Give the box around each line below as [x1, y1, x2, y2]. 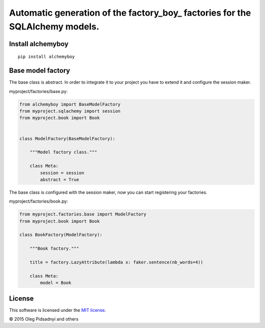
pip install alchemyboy [18, 54, 75, 60]
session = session [40, 170, 84, 176]
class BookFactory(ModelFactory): [19, 232, 103, 237]
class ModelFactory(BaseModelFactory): [19, 136, 115, 141]
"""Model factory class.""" [29, 149, 98, 155]
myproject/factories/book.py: [9, 198, 68, 204]
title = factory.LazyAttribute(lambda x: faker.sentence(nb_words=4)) [29, 259, 204, 265]
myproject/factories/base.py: [9, 88, 68, 94]
